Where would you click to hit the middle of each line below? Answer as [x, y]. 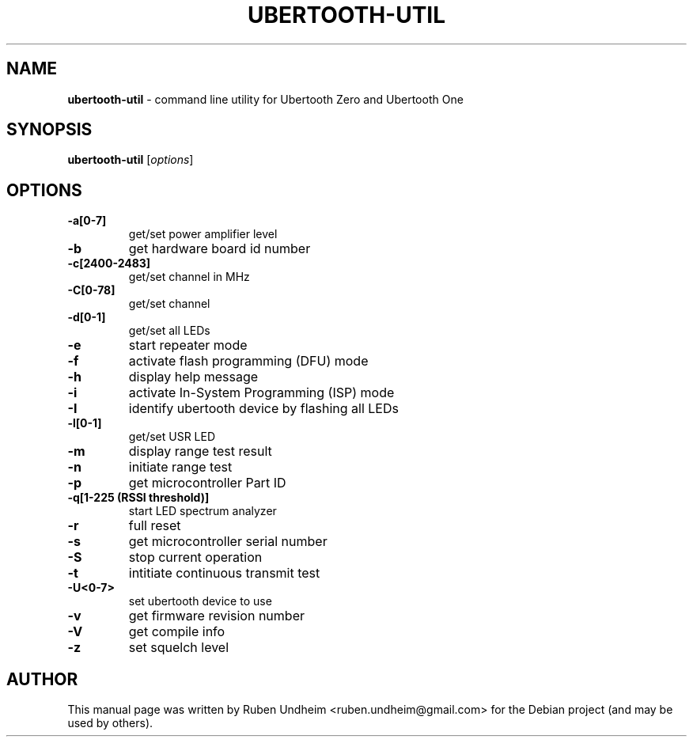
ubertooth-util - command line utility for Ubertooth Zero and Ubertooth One [265, 99]
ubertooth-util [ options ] [131, 160]
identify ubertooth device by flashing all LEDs [263, 409]
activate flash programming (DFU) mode [248, 361]
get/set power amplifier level [203, 234]
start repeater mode [188, 345]
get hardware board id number [220, 249]
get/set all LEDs [169, 331]
